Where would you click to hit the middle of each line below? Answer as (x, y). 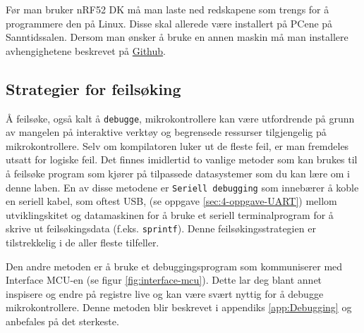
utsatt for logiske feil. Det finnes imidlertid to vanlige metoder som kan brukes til (182, 159)
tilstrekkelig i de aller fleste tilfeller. (83, 243)
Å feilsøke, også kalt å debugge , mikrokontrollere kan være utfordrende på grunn (180, 118)
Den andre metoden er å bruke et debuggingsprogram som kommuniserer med (174, 266)
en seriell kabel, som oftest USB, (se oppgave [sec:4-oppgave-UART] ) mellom (171, 201)
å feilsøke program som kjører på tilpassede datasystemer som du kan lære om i (178, 174)
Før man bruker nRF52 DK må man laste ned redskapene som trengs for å (168, 9)
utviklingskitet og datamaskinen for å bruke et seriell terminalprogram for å (170, 214)
